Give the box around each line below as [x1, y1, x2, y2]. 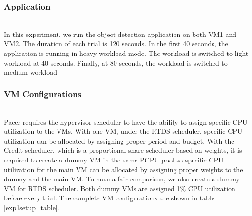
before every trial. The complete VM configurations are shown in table [4, 193, 215, 203]
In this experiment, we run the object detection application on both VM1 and [4, 29, 236, 39]
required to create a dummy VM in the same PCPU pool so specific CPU [4, 154, 224, 164]
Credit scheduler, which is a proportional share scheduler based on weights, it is [4, 145, 242, 155]
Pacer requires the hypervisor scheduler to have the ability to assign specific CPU [4, 116, 248, 126]
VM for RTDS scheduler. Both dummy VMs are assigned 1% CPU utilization [4, 183, 235, 193]
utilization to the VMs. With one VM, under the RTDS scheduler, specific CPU [4, 126, 243, 136]
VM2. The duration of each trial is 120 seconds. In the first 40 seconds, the [4, 38, 228, 49]
